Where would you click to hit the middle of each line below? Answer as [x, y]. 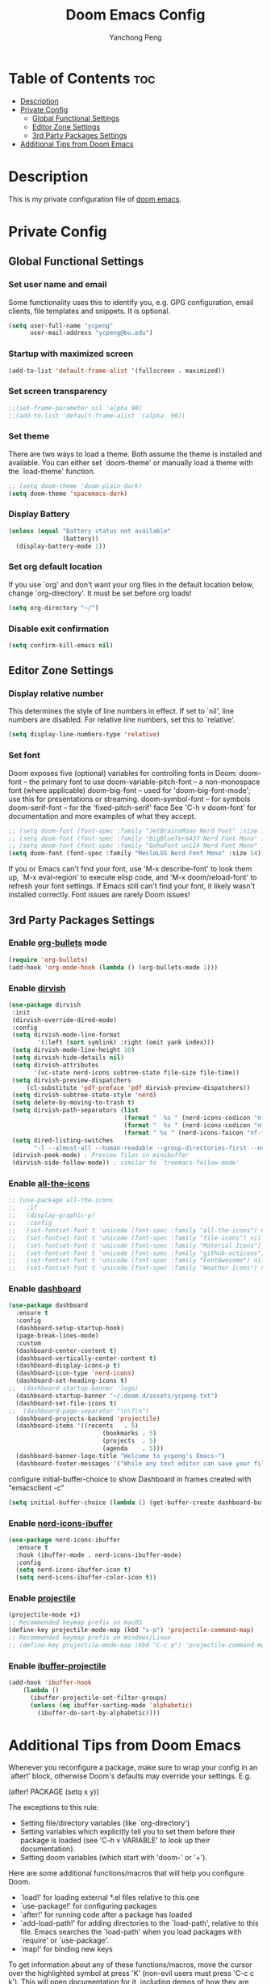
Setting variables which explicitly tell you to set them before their [127, 1832]
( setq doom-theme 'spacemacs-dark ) [68, 494]
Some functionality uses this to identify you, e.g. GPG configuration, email [131, 302]
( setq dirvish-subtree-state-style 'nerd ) [84, 1095]
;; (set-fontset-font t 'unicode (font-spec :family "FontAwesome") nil [137, 1261]
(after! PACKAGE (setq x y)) [54, 1792]
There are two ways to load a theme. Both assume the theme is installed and [135, 454]
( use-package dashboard [48, 1306]
